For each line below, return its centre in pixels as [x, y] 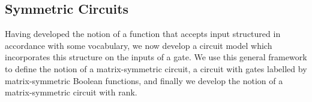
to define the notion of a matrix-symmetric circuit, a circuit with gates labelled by [156, 68]
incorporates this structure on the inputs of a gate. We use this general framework [156, 57]
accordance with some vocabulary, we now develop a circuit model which [139, 45]
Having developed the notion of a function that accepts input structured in [143, 34]
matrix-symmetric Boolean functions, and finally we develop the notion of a [144, 80]
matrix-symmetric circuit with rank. [71, 92]
